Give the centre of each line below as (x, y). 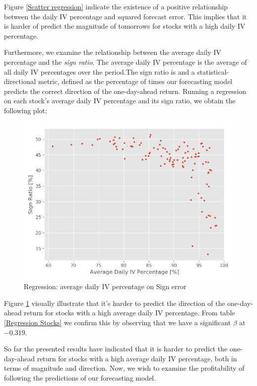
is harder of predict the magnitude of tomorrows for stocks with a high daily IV (125, 26)
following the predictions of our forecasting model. (80, 377)
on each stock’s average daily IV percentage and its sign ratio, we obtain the (120, 101)
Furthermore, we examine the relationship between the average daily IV (113, 52)
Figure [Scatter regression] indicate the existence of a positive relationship (116, 6)
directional (20, 81)
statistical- (213, 71)
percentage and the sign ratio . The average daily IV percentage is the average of (126, 62)
